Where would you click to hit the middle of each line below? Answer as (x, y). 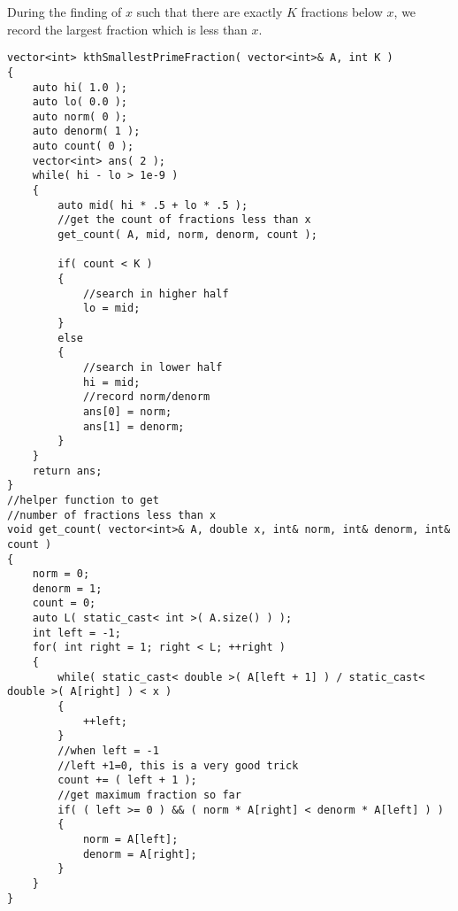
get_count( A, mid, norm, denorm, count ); (187, 235)
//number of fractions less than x (112, 515)
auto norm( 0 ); (80, 116)
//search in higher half (156, 293)
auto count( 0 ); (83, 147)
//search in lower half (153, 367)
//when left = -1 (108, 751)
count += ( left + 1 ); (127, 780)
